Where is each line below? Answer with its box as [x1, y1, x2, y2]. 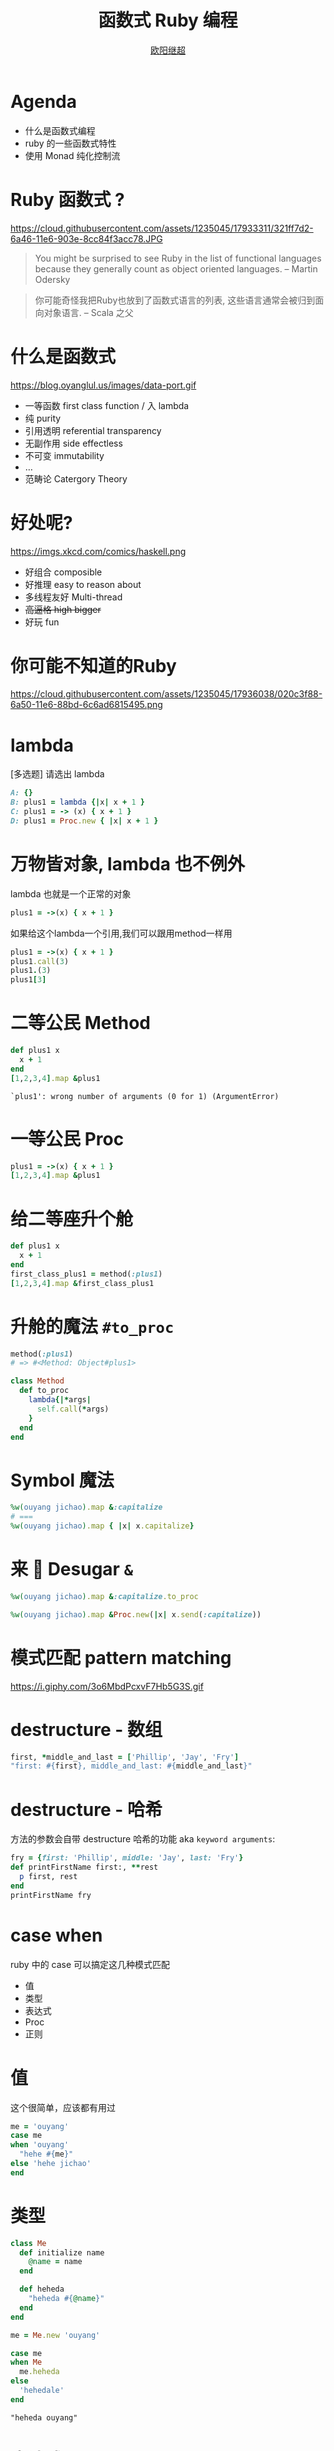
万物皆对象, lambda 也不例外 [10, 853, 245, 876]
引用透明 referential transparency [24, 424, 162, 436]
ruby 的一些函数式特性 [24, 137, 117, 149]
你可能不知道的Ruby [10, 654, 177, 677]
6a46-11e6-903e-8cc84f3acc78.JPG [10, 232, 163, 245]
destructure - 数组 [10, 1718, 163, 1741]
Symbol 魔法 [10, 1469, 115, 1491]
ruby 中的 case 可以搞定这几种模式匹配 [10, 1958, 171, 1970]
